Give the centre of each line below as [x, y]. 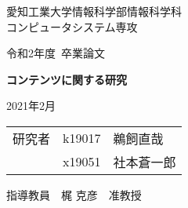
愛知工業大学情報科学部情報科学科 [94, 11]
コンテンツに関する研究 [67, 79]
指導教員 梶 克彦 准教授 [74, 194]
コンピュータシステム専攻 [72, 26]
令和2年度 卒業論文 [56, 53]
